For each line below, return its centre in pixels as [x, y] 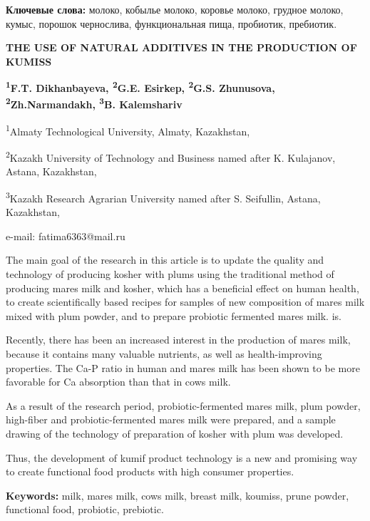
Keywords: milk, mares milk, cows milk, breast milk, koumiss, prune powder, [178, 495]
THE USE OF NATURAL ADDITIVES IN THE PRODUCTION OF [181, 47]
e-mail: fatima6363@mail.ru [66, 236]
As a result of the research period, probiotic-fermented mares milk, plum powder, [183, 405]
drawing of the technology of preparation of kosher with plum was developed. [175, 433]
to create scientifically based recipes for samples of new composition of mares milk [185, 302]
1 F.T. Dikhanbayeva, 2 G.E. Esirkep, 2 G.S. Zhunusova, [140, 87]
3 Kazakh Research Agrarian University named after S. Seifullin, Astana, [163, 197]
